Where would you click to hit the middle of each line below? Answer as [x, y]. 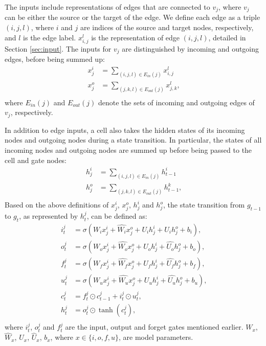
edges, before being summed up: [55, 59]
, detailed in [227, 37]
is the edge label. [50, 37]
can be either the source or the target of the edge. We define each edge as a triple [132, 17]
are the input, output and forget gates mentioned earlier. [154, 327]
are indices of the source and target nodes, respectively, [167, 27]
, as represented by [49, 216]
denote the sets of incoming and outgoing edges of [176, 102]
